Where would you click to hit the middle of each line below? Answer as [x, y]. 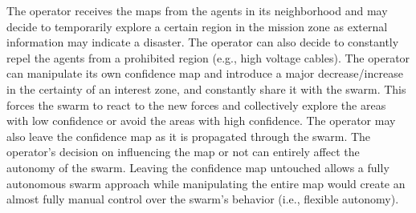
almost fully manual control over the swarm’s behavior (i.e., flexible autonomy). [203, 199]
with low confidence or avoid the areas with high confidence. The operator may [201, 121]
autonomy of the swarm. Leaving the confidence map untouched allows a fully [198, 167]
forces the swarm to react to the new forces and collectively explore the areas [196, 104]
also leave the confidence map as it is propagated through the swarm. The [189, 136]
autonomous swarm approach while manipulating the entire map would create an [206, 183]
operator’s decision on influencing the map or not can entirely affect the [183, 152]
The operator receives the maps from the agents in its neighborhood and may [197, 10]
